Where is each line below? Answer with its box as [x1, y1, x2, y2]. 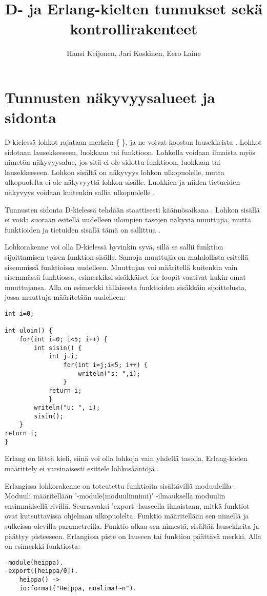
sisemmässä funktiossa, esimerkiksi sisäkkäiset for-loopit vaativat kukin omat [5, 272, 246, 282]
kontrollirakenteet [70, 18, 198, 39]
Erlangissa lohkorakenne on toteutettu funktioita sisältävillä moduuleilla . [5, 480, 236, 491]
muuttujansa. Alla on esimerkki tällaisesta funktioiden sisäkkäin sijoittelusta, [5, 281, 247, 292]
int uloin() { [5, 327, 53, 335]
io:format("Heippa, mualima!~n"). [19, 584, 137, 592]
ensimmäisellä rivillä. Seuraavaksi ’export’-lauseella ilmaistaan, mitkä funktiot [5, 500, 250, 511]
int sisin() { [34, 344, 82, 352]
